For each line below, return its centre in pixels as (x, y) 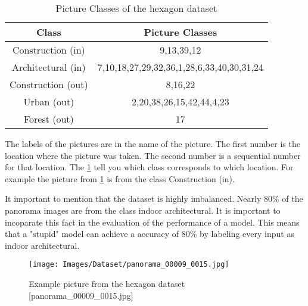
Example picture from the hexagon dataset (107, 283)
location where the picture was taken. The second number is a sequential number (153, 155)
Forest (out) (49, 119)
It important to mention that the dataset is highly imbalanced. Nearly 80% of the (154, 199)
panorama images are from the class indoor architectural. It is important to (143, 210)
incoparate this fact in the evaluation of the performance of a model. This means (152, 222)
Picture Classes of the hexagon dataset (136, 8)
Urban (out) (49, 102)
